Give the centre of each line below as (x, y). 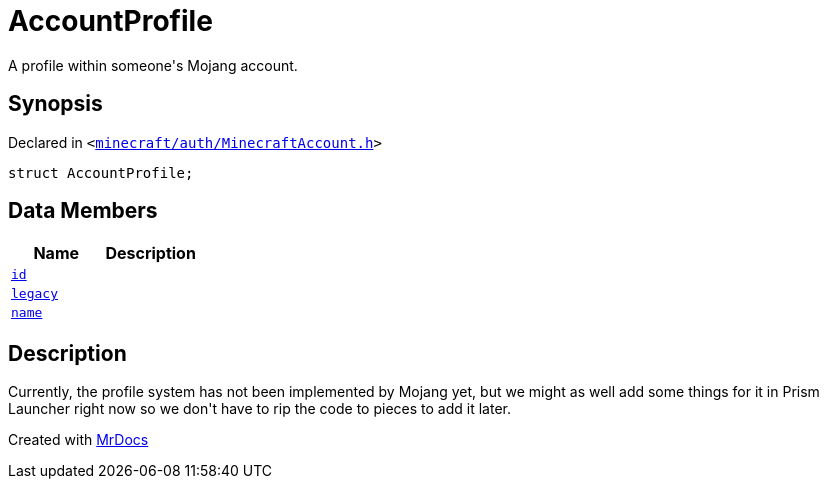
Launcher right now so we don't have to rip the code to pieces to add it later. (259, 409)
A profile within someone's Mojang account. (153, 65)
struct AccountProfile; (101, 172)
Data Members (83, 211)
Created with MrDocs (78, 440)
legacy (34, 294)
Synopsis (55, 104)
